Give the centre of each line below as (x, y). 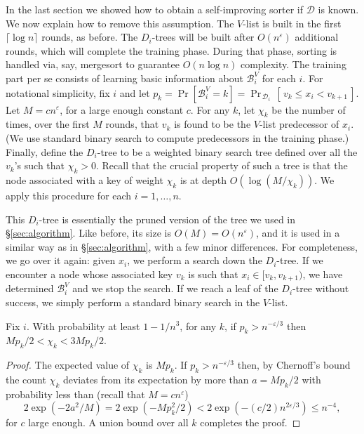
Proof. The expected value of (68, 365)
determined (30, 288)
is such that (213, 274)
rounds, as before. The (90, 37)
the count (26, 379)
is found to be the (213, 124)
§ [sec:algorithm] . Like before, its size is (89, 233)
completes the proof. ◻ (250, 422)
